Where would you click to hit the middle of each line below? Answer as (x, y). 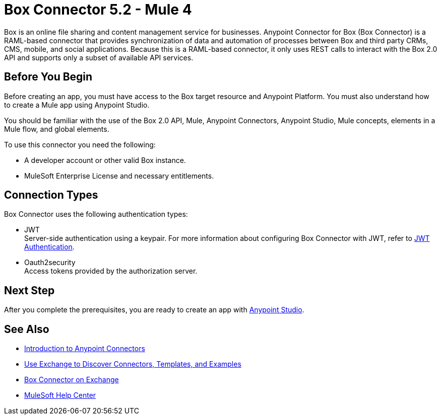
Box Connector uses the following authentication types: (96, 214)
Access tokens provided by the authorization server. (111, 271)
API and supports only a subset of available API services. (99, 57)
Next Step (29, 290)
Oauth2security (50, 263)
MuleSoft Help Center (60, 395)
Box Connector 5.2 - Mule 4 (98, 10)
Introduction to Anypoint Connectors (85, 349)
